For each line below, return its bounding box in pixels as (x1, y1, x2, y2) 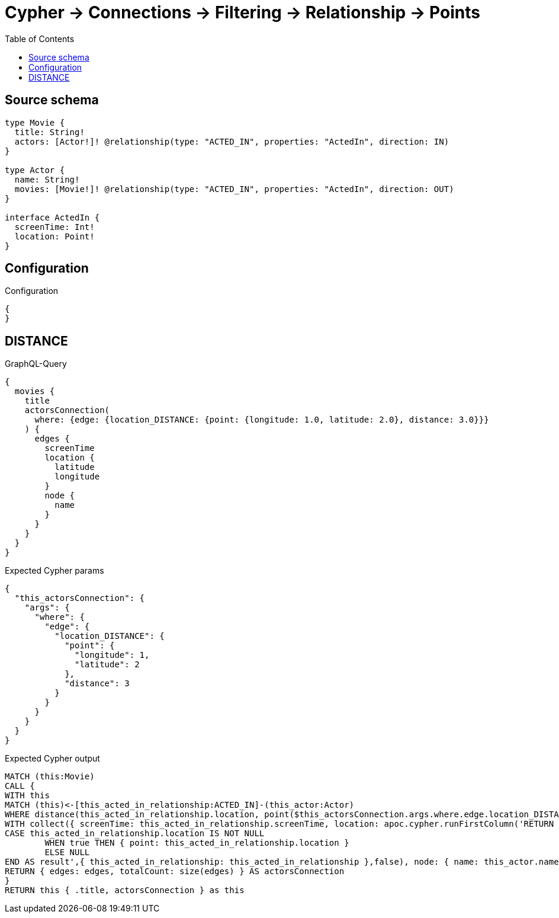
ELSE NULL (44, 847, 90, 858)
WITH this (5, 791, 50, 801)
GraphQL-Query (5, 359, 67, 369)
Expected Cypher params (5, 565, 104, 576)
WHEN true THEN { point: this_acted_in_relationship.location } (44, 838, 349, 848)
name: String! (14, 174, 80, 184)
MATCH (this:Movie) (5, 772, 95, 782)
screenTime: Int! (14, 222, 95, 232)
